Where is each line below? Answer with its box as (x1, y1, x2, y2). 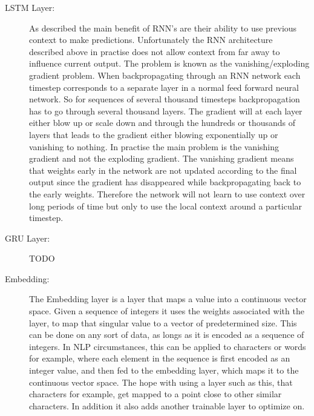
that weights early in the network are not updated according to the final (29, 163, 297, 176)
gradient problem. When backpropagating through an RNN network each (29, 68, 301, 81)
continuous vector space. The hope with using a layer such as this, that (29, 375, 293, 388)
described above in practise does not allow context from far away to (29, 45, 280, 58)
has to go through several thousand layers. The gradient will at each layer (29, 104, 303, 117)
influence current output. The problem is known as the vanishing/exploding (29, 57, 310, 70)
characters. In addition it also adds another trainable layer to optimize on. (29, 399, 305, 412)
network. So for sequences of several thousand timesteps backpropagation (29, 93, 300, 105)
